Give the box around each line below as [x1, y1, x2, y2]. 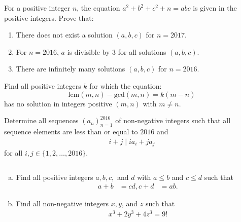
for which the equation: [89, 80, 162, 91]
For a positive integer [4, 3, 71, 13]
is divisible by [67, 46, 110, 57]
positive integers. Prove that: [4, 12, 94, 23]
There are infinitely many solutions [16, 63, 125, 74]
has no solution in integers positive [4, 98, 112, 108]
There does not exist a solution [16, 29, 113, 40]
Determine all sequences [4, 115, 79, 126]
